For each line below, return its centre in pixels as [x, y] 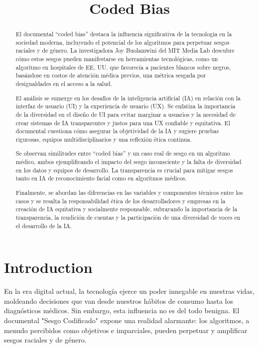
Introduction [48, 267]
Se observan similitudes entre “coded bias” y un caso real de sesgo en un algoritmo [123, 153]
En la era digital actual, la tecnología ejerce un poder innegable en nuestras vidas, [129, 291]
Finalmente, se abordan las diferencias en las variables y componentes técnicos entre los [129, 192]
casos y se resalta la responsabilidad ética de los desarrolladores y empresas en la [121, 201]
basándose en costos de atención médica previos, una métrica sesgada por [111, 75]
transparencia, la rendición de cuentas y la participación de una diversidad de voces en [128, 217]
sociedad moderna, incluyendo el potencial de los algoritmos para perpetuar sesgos [123, 42]
